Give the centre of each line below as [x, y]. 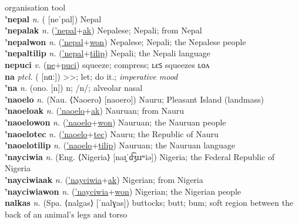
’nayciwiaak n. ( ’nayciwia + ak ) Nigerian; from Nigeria [104, 179]
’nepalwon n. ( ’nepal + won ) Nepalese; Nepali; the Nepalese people [125, 41]
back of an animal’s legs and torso [66, 214]
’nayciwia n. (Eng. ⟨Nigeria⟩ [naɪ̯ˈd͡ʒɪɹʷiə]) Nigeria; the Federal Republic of [140, 156]
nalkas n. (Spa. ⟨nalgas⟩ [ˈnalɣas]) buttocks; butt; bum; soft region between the [149, 203]
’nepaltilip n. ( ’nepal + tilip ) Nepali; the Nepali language [108, 53]
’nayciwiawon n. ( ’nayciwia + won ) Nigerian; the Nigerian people [123, 191]
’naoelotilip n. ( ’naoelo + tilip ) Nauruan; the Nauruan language [120, 145]
